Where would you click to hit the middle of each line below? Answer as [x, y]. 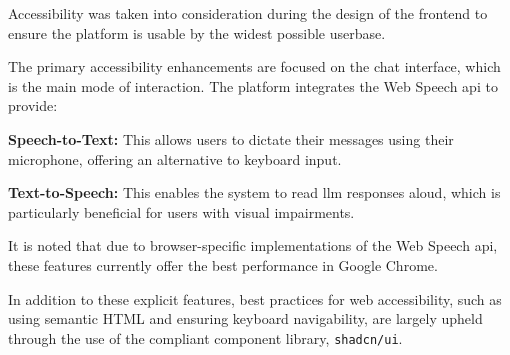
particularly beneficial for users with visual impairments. [181, 211]
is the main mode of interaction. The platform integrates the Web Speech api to [253, 85]
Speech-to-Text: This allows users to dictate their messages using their [231, 138]
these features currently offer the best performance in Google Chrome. [223, 264]
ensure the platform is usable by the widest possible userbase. [197, 32]
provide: [33, 105]
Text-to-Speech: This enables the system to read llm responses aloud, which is [254, 192]
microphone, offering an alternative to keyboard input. [175, 158]
